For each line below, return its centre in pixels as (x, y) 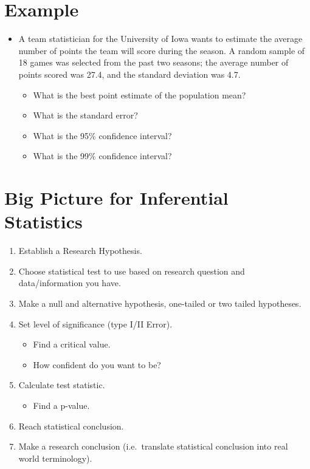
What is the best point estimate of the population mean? (139, 94)
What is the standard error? (85, 115)
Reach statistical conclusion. (71, 426)
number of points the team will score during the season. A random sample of (162, 50)
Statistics (43, 221)
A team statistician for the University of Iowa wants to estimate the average (160, 39)
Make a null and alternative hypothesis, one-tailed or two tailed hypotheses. (160, 303)
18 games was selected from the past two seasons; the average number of (153, 62)
